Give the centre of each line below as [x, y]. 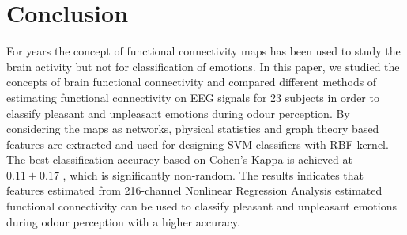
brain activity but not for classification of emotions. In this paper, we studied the [203, 66]
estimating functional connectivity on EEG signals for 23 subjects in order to [193, 97]
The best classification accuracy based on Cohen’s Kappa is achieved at [179, 159]
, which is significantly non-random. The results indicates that [213, 174]
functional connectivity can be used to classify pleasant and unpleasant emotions [202, 206]
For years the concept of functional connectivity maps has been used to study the [203, 51]
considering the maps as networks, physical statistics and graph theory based [193, 129]
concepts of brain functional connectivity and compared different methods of [192, 82]
